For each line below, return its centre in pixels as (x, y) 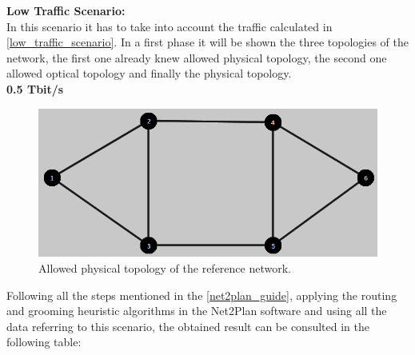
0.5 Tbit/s (35, 88)
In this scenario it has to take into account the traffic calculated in (170, 26)
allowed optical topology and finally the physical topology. (149, 73)
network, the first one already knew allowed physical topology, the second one (197, 57)
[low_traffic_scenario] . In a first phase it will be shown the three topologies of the (207, 42)
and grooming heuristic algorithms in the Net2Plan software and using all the (197, 311)
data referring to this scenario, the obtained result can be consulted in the (188, 326)
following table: (44, 342)
